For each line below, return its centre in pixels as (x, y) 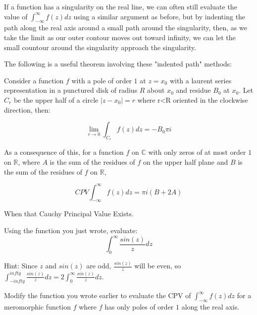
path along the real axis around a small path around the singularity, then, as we (126, 28)
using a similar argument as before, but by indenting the (159, 16)
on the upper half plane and (186, 161)
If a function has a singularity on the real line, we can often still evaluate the (121, 6)
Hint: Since (21, 266)
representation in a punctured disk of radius (71, 90)
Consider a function (34, 80)
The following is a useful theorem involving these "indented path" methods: (118, 64)
